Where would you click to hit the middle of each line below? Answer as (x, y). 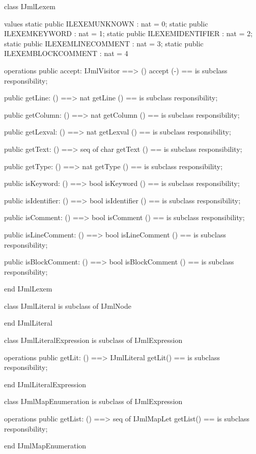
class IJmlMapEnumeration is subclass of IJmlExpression (93, 401)
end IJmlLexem (28, 289)
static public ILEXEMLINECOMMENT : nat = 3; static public (104, 43)
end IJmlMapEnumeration (45, 446)
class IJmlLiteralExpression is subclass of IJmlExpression (93, 340)
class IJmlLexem (30, 6)
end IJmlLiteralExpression (45, 384)
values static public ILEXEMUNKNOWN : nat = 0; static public (106, 23)
